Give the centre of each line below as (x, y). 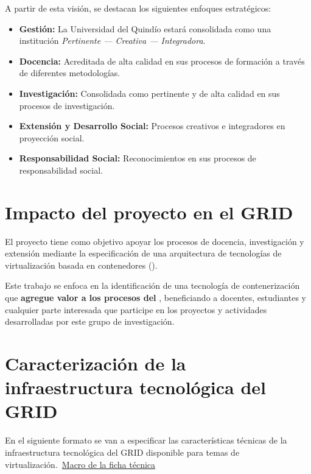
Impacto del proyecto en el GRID (149, 212)
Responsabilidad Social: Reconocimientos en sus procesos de (138, 158)
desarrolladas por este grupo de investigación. (90, 321)
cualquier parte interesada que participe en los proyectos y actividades (136, 309)
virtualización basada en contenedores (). (81, 265)
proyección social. (52, 137)
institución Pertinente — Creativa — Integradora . (112, 41)
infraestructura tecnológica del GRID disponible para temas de (122, 452)
